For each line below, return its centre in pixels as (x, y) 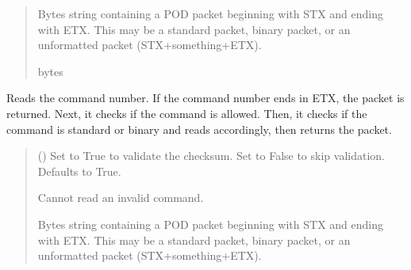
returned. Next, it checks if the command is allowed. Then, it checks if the (187, 113)
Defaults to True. (79, 171)
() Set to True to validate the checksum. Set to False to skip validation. (211, 156)
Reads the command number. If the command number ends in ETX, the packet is (205, 98)
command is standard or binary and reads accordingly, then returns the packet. (199, 129)
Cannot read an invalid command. (121, 198)
